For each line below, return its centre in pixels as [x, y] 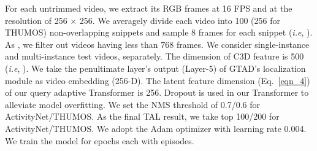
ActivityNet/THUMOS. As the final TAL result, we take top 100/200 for [142, 116]
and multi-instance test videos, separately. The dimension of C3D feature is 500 [155, 56]
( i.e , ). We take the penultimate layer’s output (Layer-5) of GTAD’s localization [155, 68]
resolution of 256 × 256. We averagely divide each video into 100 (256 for [143, 20]
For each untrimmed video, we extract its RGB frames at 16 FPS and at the [149, 8]
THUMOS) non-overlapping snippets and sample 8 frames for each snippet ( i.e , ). [159, 32]
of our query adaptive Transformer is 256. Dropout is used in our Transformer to [157, 92]
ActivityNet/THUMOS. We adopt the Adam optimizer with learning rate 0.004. [156, 128]
